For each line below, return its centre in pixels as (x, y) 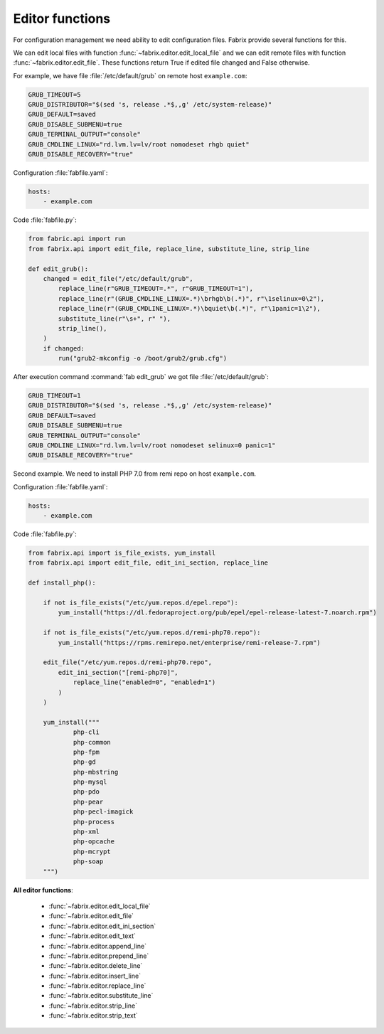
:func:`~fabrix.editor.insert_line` (95, 976)
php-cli (86, 732)
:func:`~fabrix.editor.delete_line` (96, 966)
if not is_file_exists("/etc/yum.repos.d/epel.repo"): (140, 603)
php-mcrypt (92, 851)
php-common (92, 742)
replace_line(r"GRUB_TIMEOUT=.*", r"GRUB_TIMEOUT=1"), (156, 289)
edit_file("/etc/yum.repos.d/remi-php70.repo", (128, 662)
